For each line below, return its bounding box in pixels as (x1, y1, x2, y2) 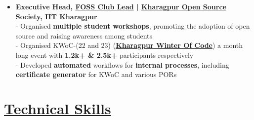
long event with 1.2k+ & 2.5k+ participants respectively (15, 49, 194, 60)
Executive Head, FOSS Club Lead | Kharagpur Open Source (15, 1, 226, 11)
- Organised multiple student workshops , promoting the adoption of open (15, 21, 250, 31)
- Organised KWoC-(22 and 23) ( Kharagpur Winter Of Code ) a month (15, 40, 243, 50)
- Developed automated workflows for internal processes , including (15, 59, 229, 70)
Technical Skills (4, 98, 111, 118)
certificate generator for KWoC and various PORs (15, 69, 177, 80)
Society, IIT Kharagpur (15, 11, 97, 21)
